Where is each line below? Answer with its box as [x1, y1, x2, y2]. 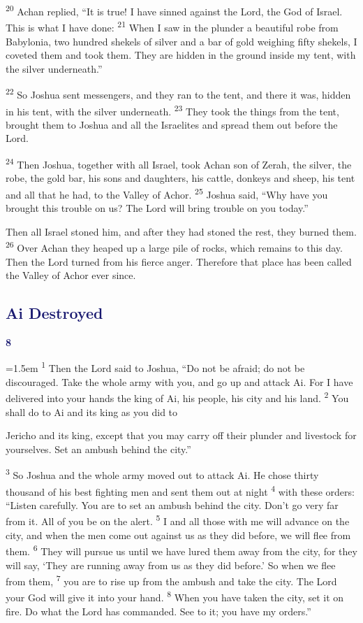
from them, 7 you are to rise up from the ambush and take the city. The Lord [6, 572, 337, 588]
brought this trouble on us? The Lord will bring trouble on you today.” [6, 201, 309, 215]
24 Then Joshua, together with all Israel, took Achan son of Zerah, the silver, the [6, 155, 352, 171]
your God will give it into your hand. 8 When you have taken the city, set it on [6, 588, 344, 605]
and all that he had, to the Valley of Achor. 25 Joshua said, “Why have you [6, 185, 328, 201]
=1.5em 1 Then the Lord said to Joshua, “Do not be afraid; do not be [6, 359, 305, 375]
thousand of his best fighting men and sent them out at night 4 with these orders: [6, 482, 355, 499]
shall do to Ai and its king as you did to [6, 404, 178, 419]
